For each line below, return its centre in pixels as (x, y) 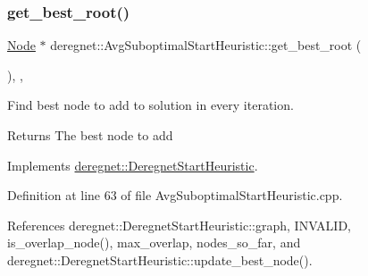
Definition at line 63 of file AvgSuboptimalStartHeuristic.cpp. (175, 195)
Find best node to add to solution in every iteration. (151, 105)
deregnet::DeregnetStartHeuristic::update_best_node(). (160, 259)
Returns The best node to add (90, 135)
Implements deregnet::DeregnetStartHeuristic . (133, 165)
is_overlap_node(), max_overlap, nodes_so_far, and (154, 243)
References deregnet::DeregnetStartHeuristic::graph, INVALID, (180, 225)
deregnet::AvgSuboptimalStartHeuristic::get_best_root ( (206, 45)
